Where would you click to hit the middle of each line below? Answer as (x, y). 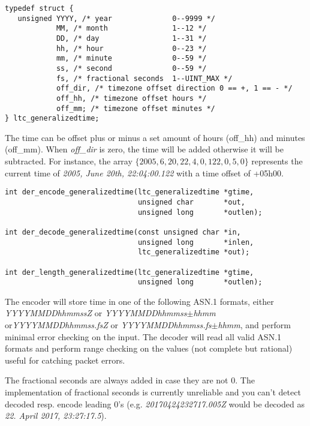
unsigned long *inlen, (196, 242)
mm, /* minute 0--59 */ (131, 58)
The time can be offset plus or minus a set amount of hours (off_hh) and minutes (155, 137)
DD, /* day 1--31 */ (131, 38)
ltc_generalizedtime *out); (194, 252)
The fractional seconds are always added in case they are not (117, 380)
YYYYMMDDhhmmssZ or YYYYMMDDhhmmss (96, 313)
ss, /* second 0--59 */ (131, 68)
